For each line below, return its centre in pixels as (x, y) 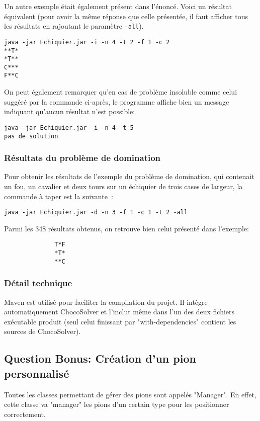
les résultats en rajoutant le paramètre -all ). (74, 26)
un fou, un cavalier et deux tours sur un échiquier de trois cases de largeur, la (123, 186)
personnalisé (37, 373)
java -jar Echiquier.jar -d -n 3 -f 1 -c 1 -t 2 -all (96, 213)
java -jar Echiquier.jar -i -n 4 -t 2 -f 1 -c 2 (87, 42)
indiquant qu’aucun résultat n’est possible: (70, 111)
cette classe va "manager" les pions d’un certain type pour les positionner (117, 404)
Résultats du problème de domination (82, 158)
